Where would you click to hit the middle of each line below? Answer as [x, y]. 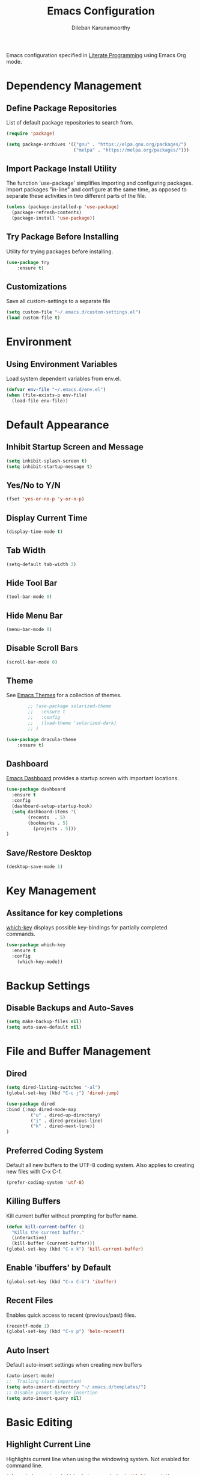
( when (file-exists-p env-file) [47, 395]
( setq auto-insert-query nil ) [44, 1398]
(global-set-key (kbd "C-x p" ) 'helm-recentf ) [65, 1332]
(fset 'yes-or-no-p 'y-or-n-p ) [45, 499]
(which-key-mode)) [40, 962]
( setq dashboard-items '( [44, 811]
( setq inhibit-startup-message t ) [50, 467]
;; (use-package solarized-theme [70, 706]
